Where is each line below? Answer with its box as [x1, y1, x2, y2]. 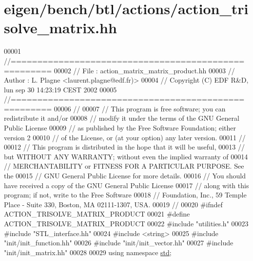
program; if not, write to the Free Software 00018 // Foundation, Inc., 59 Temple [4, 190, 247, 200]
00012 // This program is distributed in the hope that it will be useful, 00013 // [4, 142, 245, 152]
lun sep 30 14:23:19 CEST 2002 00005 [4, 84, 117, 94]
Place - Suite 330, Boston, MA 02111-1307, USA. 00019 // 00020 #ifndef [4, 199, 223, 209]
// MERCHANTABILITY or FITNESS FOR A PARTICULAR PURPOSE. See [4, 161, 244, 171]
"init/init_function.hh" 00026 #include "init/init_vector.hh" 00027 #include [4, 238, 234, 248]
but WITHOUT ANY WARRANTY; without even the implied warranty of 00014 [4, 151, 248, 161]
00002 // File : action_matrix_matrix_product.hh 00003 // [54, 65, 235, 75]
